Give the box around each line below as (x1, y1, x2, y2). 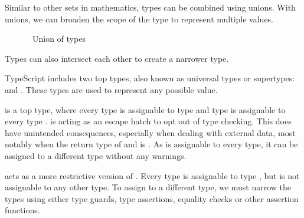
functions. (5, 204, 40, 216)
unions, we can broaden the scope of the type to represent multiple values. (5, 12, 274, 25)
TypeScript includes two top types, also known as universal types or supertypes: (5, 72, 295, 84)
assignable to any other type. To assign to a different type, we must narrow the (5, 181, 292, 193)
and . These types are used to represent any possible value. (5, 83, 218, 95)
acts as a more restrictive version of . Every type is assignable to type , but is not (5, 169, 300, 181)
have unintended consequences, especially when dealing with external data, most (5, 126, 296, 138)
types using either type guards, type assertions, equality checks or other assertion (5, 192, 299, 204)
